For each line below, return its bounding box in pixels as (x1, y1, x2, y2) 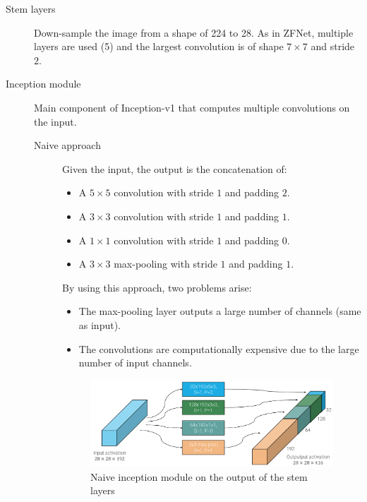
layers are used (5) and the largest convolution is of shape (34, 39, 284, 54)
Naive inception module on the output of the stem (90, 469, 308, 484)
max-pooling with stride (114, 256, 217, 271)
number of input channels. (78, 355, 192, 370)
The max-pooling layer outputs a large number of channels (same (78, 304, 361, 318)
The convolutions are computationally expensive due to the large (78, 341, 359, 356)
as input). (78, 317, 121, 332)
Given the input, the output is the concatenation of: (62, 161, 287, 176)
